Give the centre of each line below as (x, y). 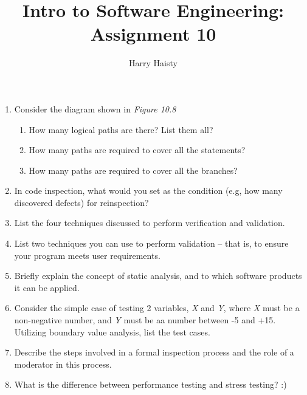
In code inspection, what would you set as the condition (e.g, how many (148, 191)
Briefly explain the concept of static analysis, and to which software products (158, 276)
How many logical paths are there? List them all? (121, 129)
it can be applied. (47, 287)
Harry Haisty (153, 63)
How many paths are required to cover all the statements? (137, 150)
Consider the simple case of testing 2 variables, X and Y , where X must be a (157, 308)
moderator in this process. (63, 364)
